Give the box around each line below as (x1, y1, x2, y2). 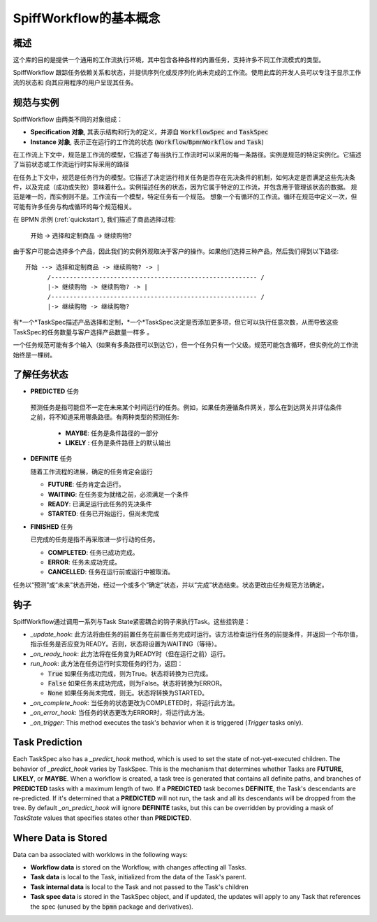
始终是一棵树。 (13, 350, 56, 359)
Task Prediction (13, 737, 83, 749)
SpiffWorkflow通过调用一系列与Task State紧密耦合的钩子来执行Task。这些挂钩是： (13, 617, 251, 625)
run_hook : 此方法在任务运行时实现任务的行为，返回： (30, 660, 184, 668)
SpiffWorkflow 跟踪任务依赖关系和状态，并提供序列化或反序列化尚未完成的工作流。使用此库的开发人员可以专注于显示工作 (13, 69, 362, 77)
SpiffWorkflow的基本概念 (13, 10, 161, 26)
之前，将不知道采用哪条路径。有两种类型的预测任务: (30, 413, 179, 421)
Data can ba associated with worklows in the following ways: (13, 850, 188, 858)
